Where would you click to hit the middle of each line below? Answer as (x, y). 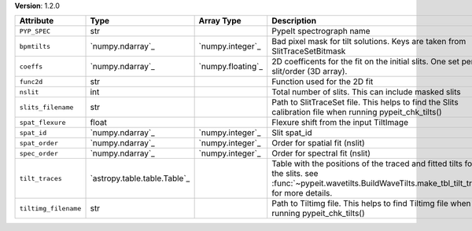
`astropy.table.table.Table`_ (140, 178)
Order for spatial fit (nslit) (318, 143)
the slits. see (295, 174)
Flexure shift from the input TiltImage (340, 123)
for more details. (302, 193)
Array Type (220, 21)
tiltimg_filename (50, 208)
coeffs (31, 66)
